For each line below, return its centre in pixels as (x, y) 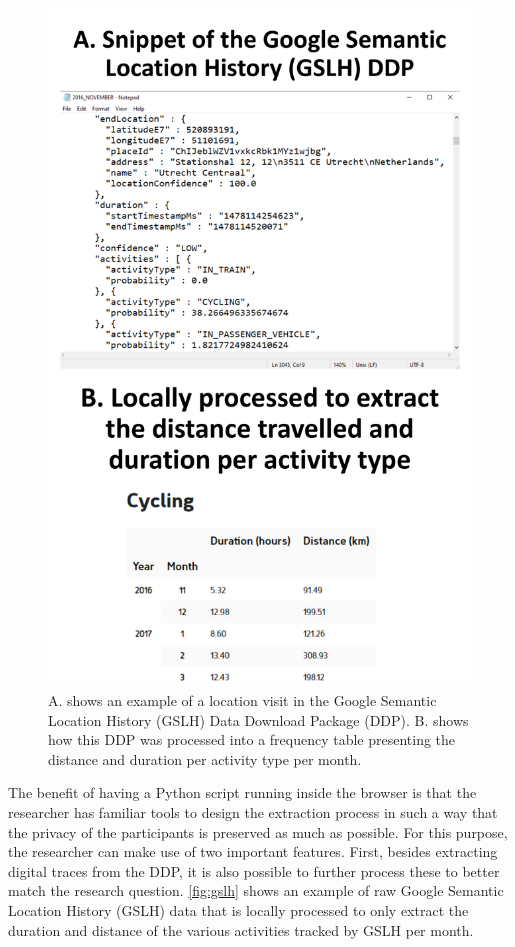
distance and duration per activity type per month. (205, 758)
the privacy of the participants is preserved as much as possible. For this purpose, (258, 831)
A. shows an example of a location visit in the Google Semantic (242, 699)
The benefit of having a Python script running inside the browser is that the (242, 792)
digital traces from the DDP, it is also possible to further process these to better (254, 870)
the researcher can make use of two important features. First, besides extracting (253, 851)
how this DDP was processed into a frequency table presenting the (252, 739)
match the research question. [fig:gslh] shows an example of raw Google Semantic (256, 890)
